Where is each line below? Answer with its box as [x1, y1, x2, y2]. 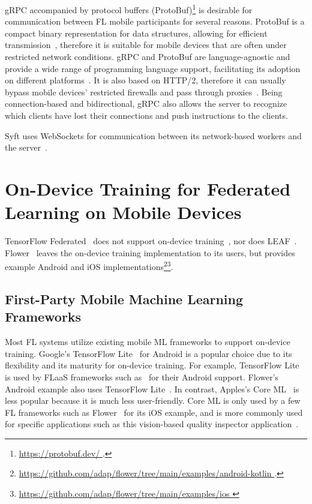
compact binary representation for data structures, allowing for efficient [5, 26, 268, 39]
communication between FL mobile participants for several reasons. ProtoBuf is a [5, 15, 305, 28]
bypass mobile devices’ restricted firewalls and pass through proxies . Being [5, 85, 283, 98]
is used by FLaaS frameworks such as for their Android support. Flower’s [5, 370, 279, 383]
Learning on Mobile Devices [5, 200, 242, 224]
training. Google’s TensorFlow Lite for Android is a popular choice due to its [5, 347, 292, 359]
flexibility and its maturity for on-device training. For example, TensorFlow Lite [5, 359, 299, 371]
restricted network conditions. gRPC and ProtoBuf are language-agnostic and [5, 50, 290, 63]
